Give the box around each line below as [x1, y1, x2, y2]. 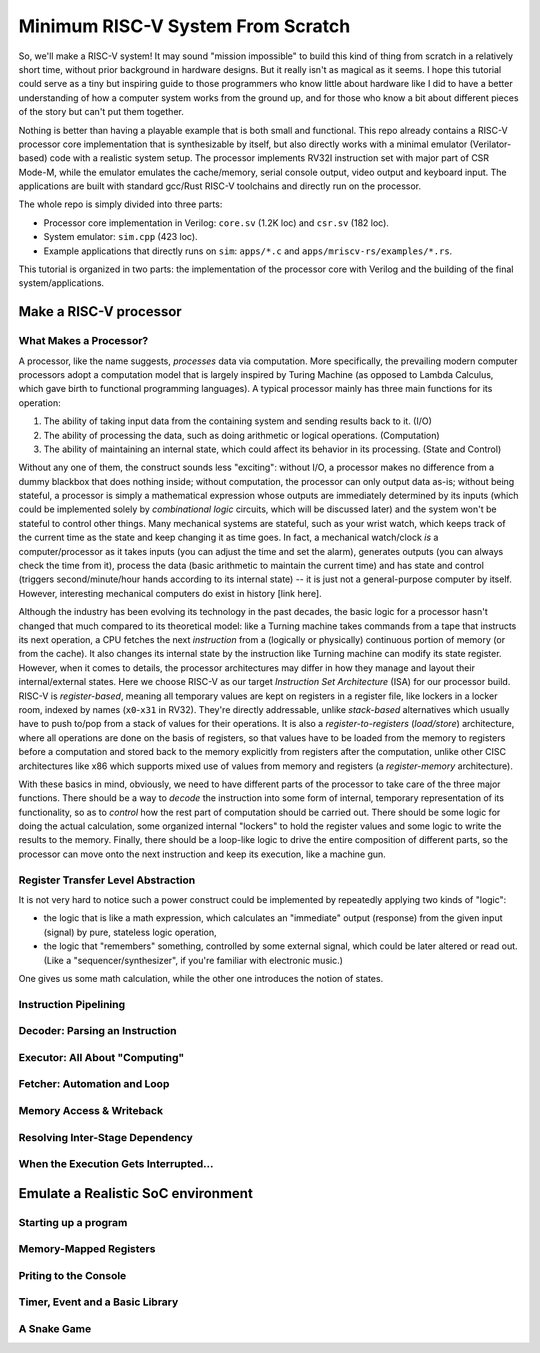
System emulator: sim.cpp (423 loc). [43, 231, 199, 243]
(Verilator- [469, 138, 512, 150]
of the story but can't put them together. [18, 106, 184, 118]
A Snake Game [18, 1321, 92, 1335]
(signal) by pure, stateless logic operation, [43, 926, 217, 938]
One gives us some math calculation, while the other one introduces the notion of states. [18, 972, 384, 984]
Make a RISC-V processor [18, 303, 182, 320]
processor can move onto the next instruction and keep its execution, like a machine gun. [18, 848, 387, 860]
